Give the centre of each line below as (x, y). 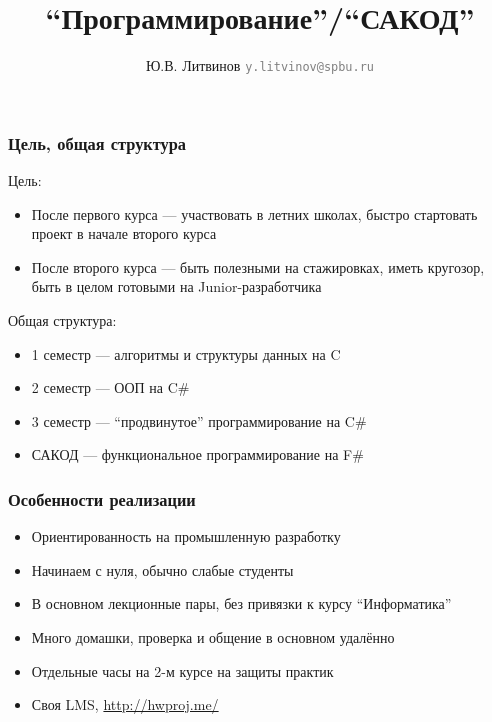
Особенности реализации (102, 498)
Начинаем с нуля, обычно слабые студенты (162, 569)
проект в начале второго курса (124, 233)
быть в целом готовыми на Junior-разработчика (176, 286)
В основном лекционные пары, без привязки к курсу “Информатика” (241, 603)
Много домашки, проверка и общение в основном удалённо (213, 637)
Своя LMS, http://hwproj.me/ (125, 704)
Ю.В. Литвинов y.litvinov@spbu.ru (259, 65)
